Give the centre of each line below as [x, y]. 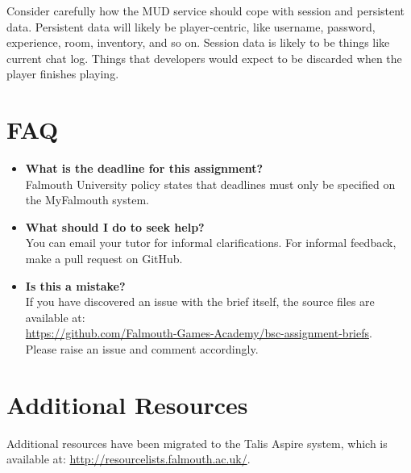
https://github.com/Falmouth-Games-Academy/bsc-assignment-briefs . [199, 333]
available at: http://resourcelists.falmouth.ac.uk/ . [129, 459]
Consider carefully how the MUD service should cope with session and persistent [206, 10]
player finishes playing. [63, 74]
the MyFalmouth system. [87, 200]
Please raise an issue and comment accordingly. [142, 349]
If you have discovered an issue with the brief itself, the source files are [200, 301]
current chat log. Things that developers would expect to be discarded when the [204, 58]
